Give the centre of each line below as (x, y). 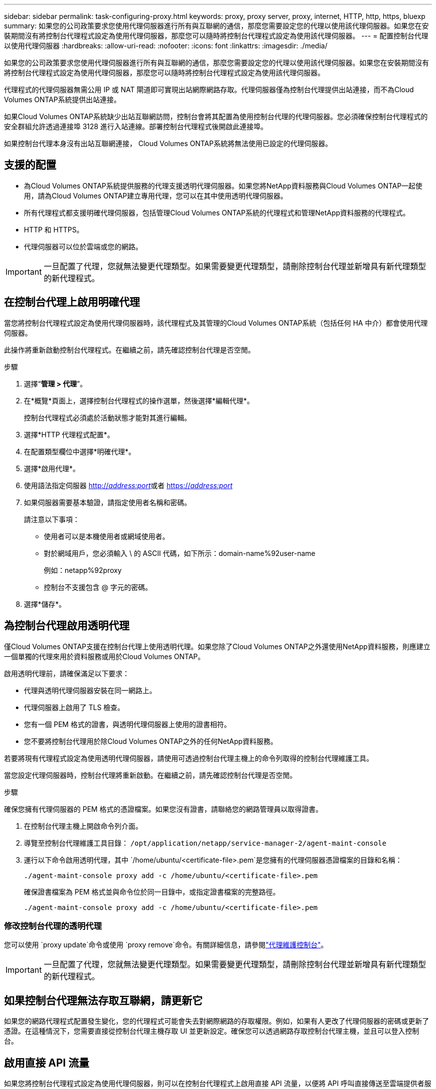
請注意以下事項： (52, 519)
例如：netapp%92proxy (83, 570)
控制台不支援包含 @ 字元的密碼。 (98, 587)
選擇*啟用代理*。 (52, 468)
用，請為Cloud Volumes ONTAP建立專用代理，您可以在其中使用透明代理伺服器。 (156, 195)
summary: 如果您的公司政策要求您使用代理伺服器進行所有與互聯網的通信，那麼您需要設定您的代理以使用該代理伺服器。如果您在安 (217, 26)
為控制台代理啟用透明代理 (67, 626)
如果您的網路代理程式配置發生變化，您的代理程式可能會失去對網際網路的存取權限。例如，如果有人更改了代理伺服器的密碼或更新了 (217, 1021)
